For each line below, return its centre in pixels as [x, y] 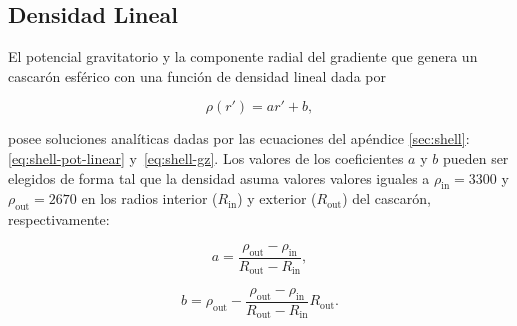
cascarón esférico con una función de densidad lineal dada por [197, 75]
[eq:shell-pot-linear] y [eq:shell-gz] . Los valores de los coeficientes [206, 157]
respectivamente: [59, 219]
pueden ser [475, 157]
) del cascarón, [386, 198]
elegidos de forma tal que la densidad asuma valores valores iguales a [219, 177]
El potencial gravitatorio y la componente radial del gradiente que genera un [243, 56]
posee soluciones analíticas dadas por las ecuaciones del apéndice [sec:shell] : [239, 138]
